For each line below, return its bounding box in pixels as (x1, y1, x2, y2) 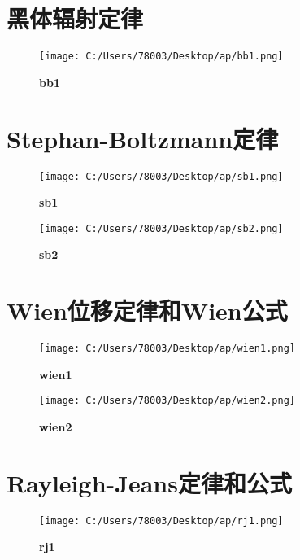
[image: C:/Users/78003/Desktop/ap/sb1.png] (39, 170, 284, 182)
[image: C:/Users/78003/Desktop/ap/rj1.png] (39, 514, 284, 527)
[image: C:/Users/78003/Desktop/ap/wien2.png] (39, 395, 295, 407)
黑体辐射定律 (7, 2, 144, 35)
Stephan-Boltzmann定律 (7, 121, 279, 155)
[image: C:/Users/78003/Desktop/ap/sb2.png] (39, 222, 284, 234)
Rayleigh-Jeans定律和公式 (7, 466, 292, 499)
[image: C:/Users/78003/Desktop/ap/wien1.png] (39, 343, 295, 355)
